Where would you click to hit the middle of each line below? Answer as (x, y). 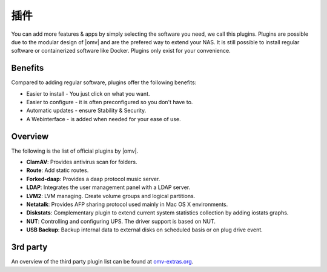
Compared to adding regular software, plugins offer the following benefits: (104, 82)
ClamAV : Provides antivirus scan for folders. (82, 162)
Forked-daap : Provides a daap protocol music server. (93, 179)
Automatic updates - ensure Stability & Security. (86, 111)
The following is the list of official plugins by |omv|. (75, 151)
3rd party (29, 247)
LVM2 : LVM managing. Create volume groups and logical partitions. (111, 196)
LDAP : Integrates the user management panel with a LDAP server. (108, 187)
